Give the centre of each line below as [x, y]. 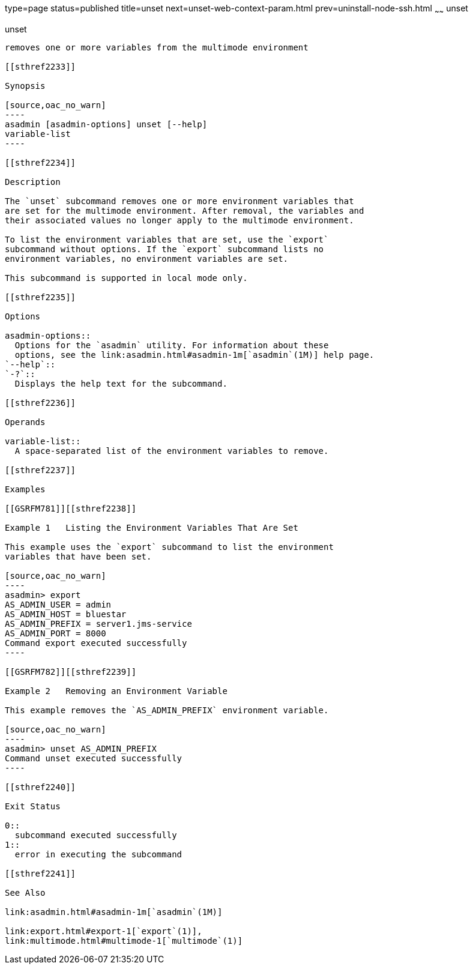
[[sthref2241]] [41, 873]
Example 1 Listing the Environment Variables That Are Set [152, 527]
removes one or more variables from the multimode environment [157, 47]
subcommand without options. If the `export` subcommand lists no [164, 249]
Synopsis [25, 86]
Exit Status [33, 806]
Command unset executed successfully [94, 758]
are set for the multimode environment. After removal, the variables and [185, 210]
